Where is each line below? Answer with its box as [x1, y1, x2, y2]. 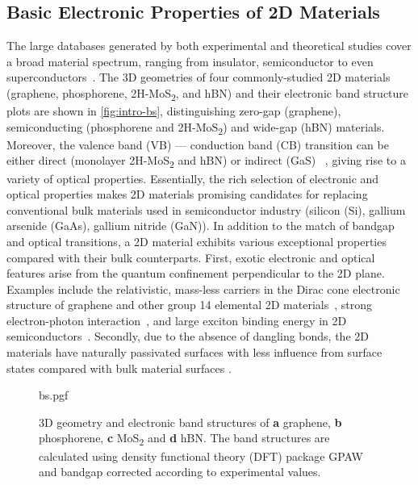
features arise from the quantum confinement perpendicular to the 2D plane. [6, 265, 385, 282]
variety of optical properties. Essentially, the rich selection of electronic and [6, 169, 379, 186]
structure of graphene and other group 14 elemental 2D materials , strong [6, 296, 372, 313]
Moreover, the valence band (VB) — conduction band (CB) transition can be [6, 136, 389, 153]
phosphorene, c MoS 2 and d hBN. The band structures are [39, 429, 330, 449]
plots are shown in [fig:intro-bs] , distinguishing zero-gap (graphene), [6, 102, 341, 119]
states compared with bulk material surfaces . [6, 359, 232, 376]
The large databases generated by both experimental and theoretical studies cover [6, 37, 412, 54]
